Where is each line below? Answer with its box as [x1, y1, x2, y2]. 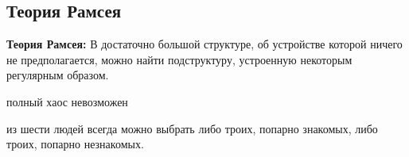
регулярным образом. [6, 67, 109, 83]
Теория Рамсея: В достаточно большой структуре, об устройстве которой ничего [6, 36, 403, 52]
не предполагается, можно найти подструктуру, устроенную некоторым [6, 51, 353, 67]
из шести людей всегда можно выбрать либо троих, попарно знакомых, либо [6, 120, 378, 136]
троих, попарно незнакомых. [6, 136, 144, 152]
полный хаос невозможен [6, 93, 128, 109]
